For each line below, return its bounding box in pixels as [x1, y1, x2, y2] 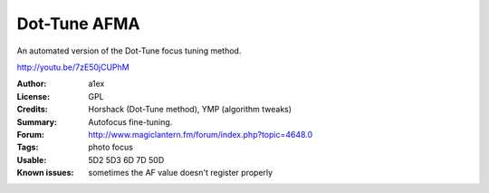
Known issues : [16, 168, 74, 179]
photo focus [88, 141, 133, 153]
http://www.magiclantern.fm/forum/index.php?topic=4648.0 [88, 129, 313, 140]
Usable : [16, 154, 47, 165]
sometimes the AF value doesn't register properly [88, 168, 273, 179]
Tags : [16, 141, 39, 153]
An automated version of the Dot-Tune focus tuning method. [16, 45, 242, 56]
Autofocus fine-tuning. [88, 116, 173, 127]
